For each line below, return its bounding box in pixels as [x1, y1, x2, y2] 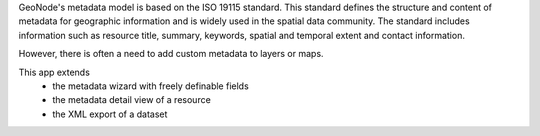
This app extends [18, 66, 90, 78]
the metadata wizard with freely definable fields [52, 80, 249, 92]
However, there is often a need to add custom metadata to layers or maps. [18, 48, 324, 60]
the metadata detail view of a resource [52, 94, 212, 106]
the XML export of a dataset [52, 108, 168, 120]
